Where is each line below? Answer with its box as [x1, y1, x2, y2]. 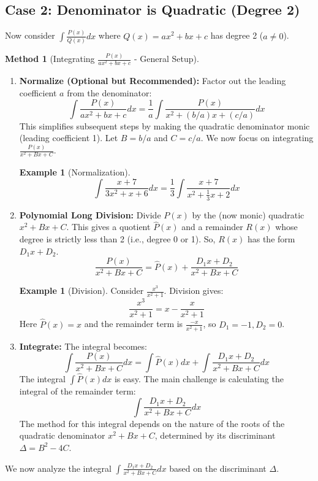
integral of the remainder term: [19, 385, 136, 398]
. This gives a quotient [66, 220, 151, 233]
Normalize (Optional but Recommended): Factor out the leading [19, 74, 286, 87]
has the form [247, 232, 295, 245]
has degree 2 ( [210, 29, 263, 42]
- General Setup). [134, 52, 199, 65]
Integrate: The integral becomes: [19, 339, 147, 352]
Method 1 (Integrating [5, 52, 95, 65]
